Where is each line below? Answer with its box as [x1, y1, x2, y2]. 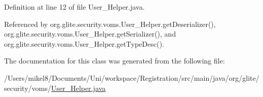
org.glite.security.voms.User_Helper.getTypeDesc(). [4, 38, 165, 49]
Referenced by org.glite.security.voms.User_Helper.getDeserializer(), [4, 18, 216, 29]
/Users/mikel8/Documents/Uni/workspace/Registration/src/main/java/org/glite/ [4, 72, 259, 83]
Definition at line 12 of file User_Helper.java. [4, 2, 145, 12]
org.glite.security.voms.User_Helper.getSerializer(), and [4, 28, 176, 39]
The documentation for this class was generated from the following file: [4, 55, 225, 66]
